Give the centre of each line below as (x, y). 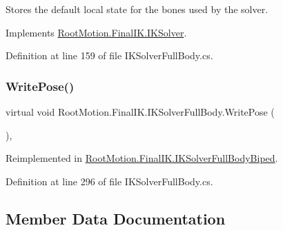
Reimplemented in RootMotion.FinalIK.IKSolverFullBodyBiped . (142, 158)
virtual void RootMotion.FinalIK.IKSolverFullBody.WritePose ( (140, 112)
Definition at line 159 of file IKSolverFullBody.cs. (109, 55)
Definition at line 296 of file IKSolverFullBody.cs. (109, 181)
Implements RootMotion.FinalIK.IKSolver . (96, 32)
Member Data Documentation (116, 218)
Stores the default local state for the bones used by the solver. (137, 9)
